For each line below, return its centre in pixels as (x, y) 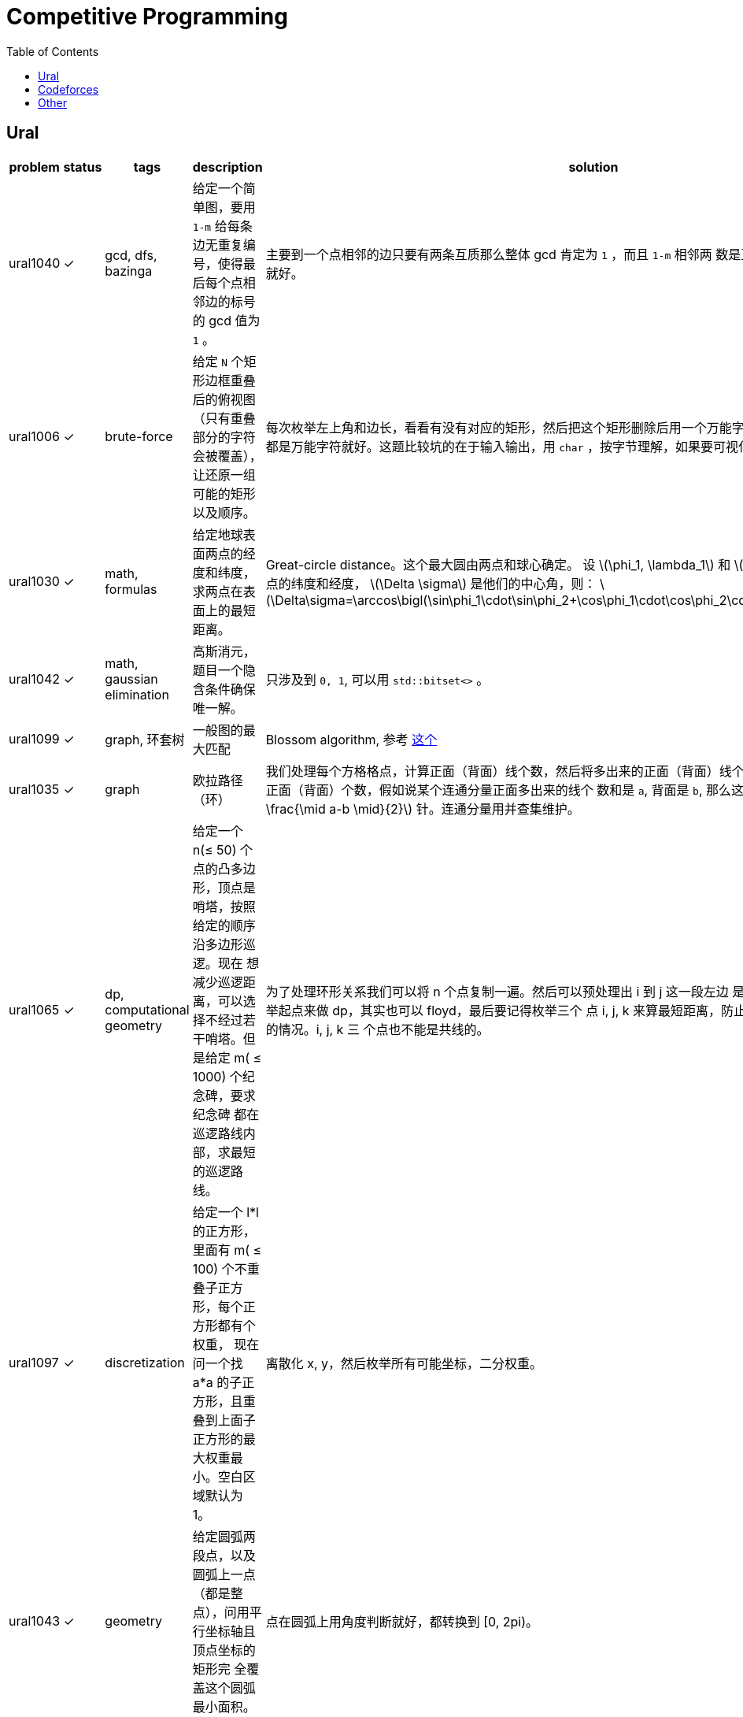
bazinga (129, 271)
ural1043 (35, 1621)
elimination (137, 694)
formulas (131, 589)
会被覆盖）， (227, 456)
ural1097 (34, 1362)
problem (34, 167)
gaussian (131, 679)
